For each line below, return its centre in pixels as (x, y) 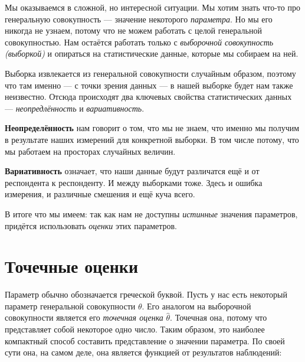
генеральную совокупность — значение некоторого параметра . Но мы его (139, 19)
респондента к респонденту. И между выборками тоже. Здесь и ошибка (134, 182)
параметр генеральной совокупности (70, 306)
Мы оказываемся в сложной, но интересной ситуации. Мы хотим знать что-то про (152, 7)
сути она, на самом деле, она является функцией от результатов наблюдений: (143, 352)
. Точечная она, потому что (219, 317)
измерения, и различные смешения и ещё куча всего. (100, 194)
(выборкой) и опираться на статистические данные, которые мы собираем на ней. (152, 53)
